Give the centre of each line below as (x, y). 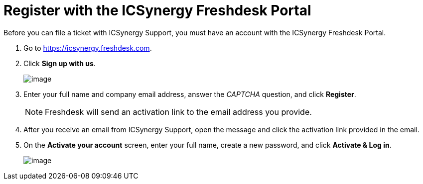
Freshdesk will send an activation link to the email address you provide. (178, 112)
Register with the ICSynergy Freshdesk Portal (157, 10)
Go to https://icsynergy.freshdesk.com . (88, 48)
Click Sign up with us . (60, 63)
